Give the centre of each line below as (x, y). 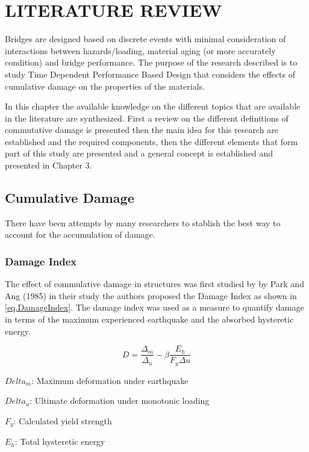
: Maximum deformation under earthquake (110, 380)
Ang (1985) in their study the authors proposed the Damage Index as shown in (151, 295)
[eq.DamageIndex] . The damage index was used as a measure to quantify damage (154, 307)
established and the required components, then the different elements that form (151, 141)
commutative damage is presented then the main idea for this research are (142, 130)
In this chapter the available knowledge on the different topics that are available (153, 106)
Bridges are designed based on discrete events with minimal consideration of (145, 39)
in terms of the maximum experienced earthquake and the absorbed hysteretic (149, 319)
